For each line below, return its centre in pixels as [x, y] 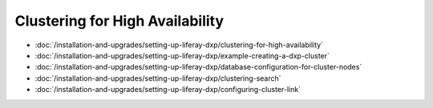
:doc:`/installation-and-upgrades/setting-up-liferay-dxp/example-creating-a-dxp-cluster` [182, 55]
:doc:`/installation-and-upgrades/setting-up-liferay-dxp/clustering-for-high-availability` [179, 45]
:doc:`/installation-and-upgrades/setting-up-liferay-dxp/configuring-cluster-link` [168, 90]
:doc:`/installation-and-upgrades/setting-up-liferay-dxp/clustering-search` [158, 78]
